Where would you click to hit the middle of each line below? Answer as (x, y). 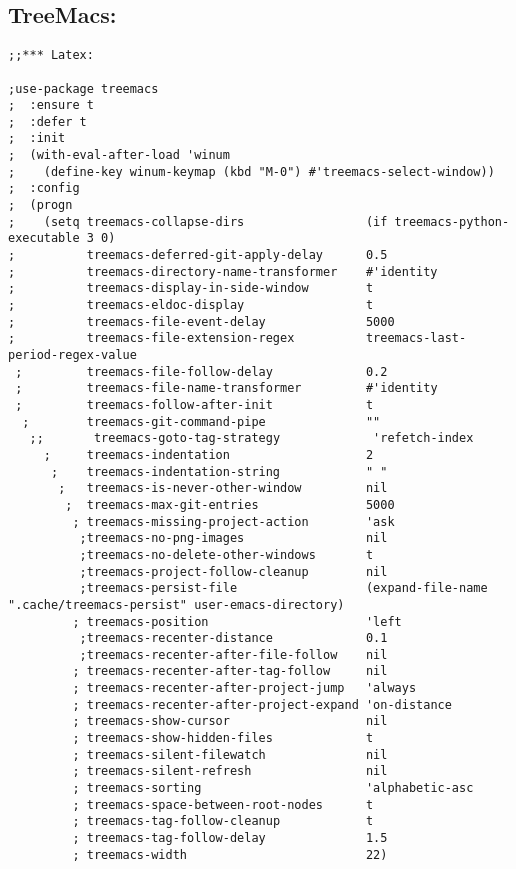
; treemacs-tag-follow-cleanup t (223, 821)
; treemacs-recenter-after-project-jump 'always (244, 688)
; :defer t (47, 121)
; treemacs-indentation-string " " (219, 471)
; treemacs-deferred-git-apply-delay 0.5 (198, 255)
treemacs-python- (452, 221)
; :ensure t (51, 105)
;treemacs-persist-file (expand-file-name (283, 588)
